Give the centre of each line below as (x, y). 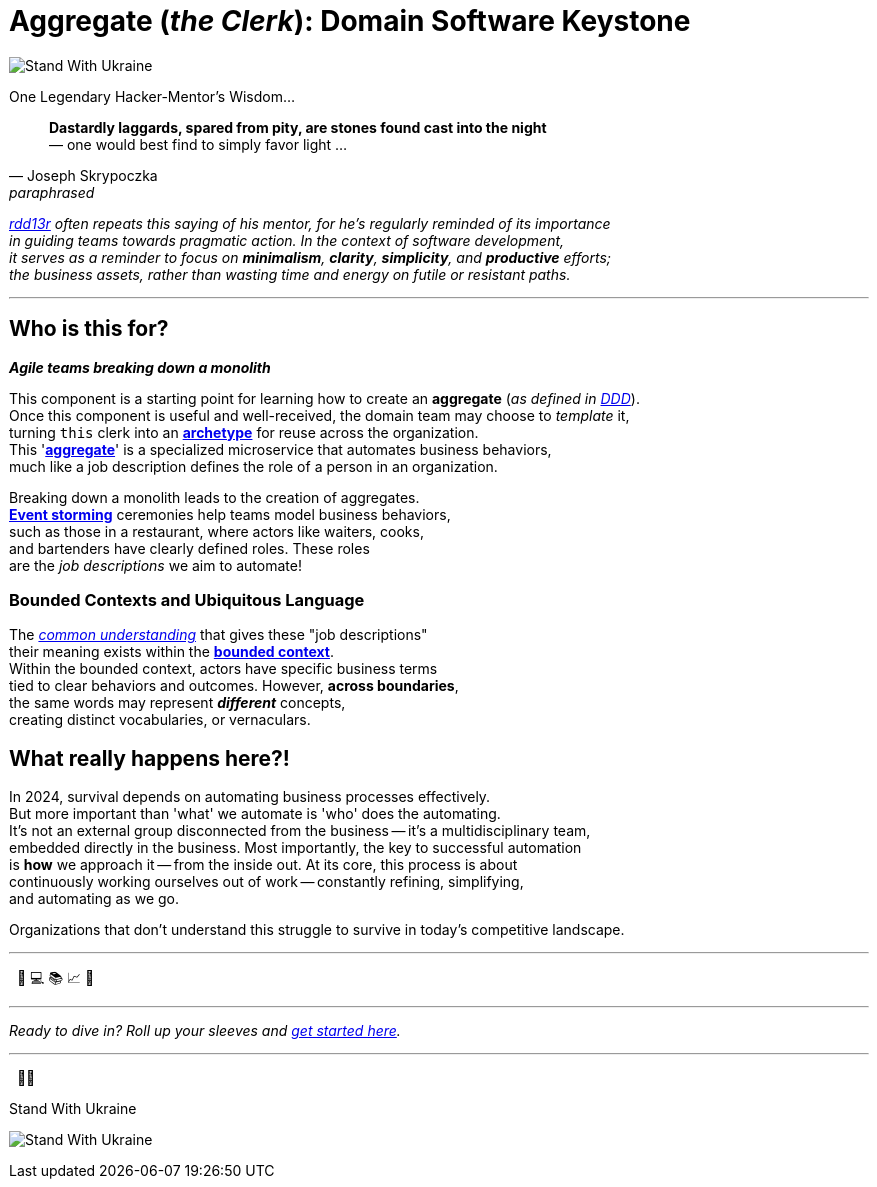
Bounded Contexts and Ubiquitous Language (187, 599)
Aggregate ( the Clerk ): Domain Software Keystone (350, 21)
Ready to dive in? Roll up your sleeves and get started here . (205, 1031)
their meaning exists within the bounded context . (172, 652)
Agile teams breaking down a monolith (140, 367)
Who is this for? (89, 329)
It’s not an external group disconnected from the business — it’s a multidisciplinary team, (300, 831)
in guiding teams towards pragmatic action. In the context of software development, (287, 240)
